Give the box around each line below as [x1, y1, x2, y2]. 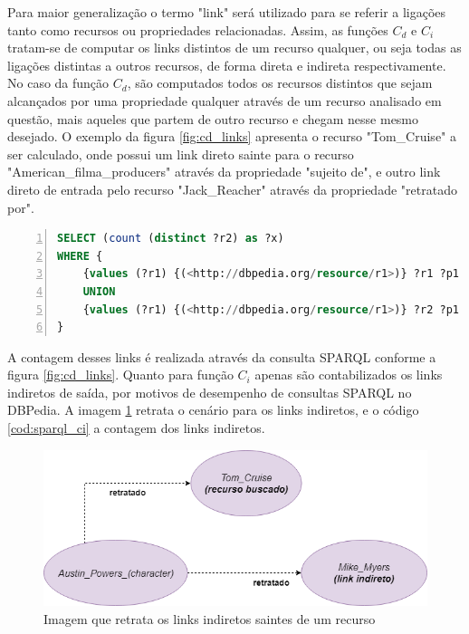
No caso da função [7, 73, 110, 92]
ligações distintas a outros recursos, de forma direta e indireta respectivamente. [7, 55, 446, 74]
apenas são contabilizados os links [254, 365, 443, 384]
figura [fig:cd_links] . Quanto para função [7, 365, 234, 384]
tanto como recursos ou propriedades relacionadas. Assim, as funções [7, 20, 388, 39]
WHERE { [57, 249, 103, 263]
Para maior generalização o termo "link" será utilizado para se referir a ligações [7, 3, 446, 21]
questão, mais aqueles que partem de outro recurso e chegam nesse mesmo [7, 109, 419, 128]
